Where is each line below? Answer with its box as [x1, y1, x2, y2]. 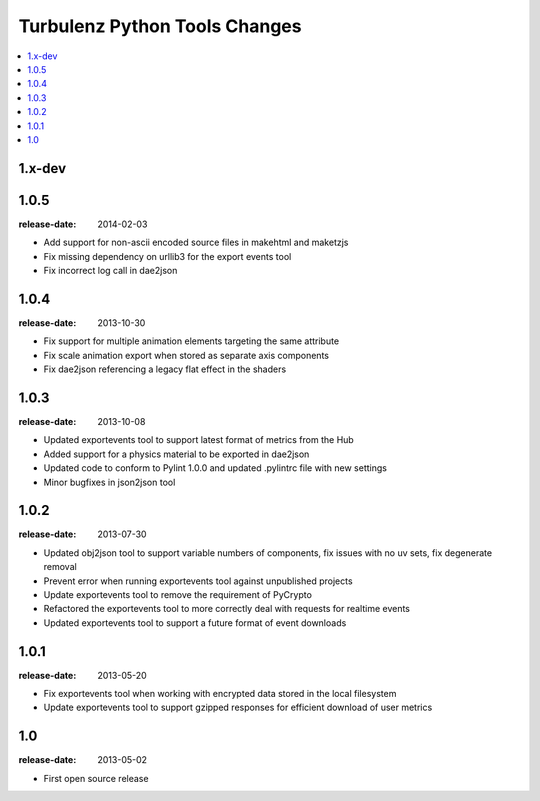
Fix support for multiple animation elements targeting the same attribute [43, 335, 340, 347]
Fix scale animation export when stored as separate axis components [43, 349, 330, 361]
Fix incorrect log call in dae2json [43, 264, 178, 276]
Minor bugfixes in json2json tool [43, 476, 176, 488]
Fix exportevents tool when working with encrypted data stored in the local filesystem [43, 688, 397, 700]
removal [43, 561, 77, 573]
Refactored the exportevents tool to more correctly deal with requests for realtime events [43, 603, 410, 615]
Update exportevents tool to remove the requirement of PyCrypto [43, 589, 312, 600]
